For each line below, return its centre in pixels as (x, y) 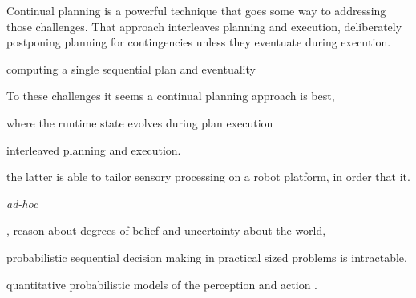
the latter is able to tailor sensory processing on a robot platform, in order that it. (208, 177)
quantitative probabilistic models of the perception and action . (162, 284)
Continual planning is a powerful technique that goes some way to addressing (196, 10)
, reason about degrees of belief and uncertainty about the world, (166, 230)
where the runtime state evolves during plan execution (140, 122)
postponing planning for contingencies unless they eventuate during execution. (199, 42)
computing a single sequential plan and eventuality (131, 68)
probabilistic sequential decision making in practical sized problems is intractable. (207, 257)
